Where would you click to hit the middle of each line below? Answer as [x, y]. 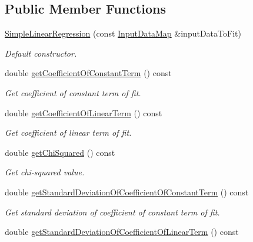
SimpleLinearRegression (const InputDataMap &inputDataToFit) [123, 33]
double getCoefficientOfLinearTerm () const [84, 112]
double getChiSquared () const [60, 152]
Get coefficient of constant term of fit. [73, 92]
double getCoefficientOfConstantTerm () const [88, 73]
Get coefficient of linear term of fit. [68, 133]
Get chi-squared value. [45, 172]
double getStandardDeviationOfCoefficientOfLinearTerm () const [122, 232]
